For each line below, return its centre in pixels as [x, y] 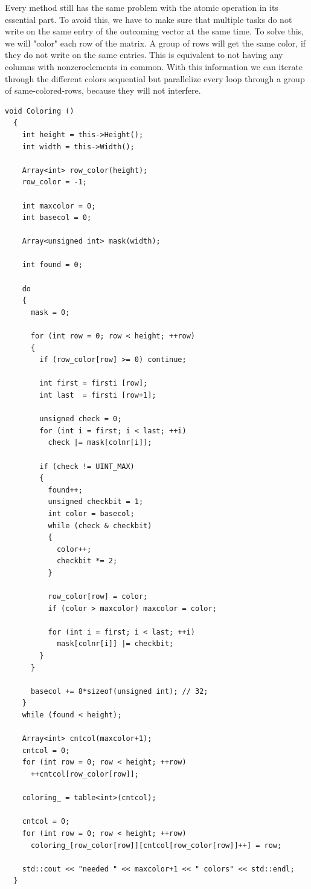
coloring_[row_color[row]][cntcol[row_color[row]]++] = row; [156, 845]
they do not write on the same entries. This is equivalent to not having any [144, 55]
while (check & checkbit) [100, 525]
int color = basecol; [91, 513]
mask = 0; [50, 312]
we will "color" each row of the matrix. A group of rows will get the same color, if [155, 43]
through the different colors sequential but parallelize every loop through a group [155, 78]
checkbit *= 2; [87, 561]
